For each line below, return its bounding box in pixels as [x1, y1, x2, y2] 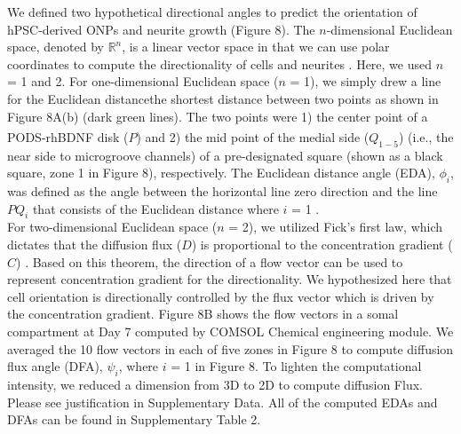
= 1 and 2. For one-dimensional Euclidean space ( [7, 72, 279, 91]
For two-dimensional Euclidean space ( [7, 217, 218, 236]
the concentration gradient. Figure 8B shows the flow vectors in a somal [7, 304, 399, 323]
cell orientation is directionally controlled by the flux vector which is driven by [7, 287, 434, 305]
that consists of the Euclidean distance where [32, 199, 279, 217]
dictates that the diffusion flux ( [7, 234, 182, 253]
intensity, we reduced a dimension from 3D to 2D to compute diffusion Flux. [7, 375, 423, 393]
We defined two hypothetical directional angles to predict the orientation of [7, 3, 417, 20]
